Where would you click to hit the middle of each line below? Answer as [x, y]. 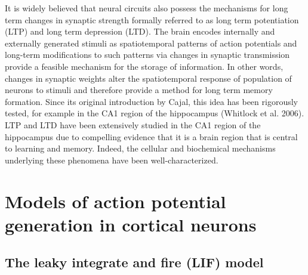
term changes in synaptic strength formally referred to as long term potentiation [152, 19]
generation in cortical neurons [131, 224]
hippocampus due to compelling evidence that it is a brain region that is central [151, 136]
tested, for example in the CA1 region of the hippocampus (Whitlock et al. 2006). [155, 113]
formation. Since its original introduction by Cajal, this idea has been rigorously [151, 101]
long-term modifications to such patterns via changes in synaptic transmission [147, 55]
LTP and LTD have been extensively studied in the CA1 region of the [133, 124]
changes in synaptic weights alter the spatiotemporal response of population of [148, 78]
